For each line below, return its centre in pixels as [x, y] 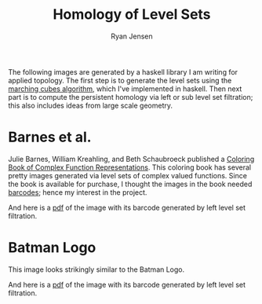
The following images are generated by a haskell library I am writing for [123, 71]
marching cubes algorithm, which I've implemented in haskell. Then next [125, 89]
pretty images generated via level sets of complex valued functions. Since [127, 175]
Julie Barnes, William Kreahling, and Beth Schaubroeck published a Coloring [131, 159]
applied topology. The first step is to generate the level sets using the [120, 80]
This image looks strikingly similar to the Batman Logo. [96, 269]
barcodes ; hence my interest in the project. [78, 192]
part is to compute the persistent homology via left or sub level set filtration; [131, 97]
